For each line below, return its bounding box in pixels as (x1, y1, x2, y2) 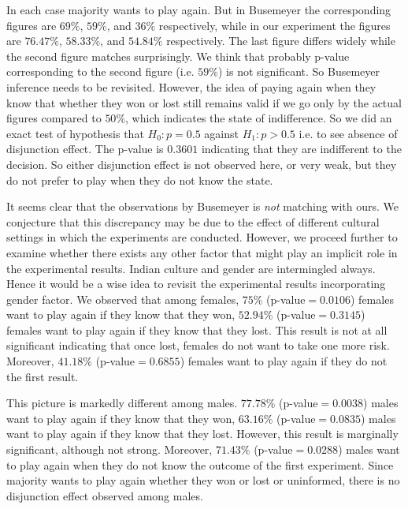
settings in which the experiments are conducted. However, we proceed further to (6, 229, 398, 245)
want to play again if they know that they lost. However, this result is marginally (6, 425, 399, 442)
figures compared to (6, 110, 102, 126)
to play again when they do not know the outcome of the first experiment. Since (6, 456, 394, 473)
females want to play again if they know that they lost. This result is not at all (6, 321, 388, 338)
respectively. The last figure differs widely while (166, 32, 395, 49)
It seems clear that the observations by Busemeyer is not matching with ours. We (6, 198, 399, 215)
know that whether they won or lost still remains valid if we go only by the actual (6, 94, 402, 110)
